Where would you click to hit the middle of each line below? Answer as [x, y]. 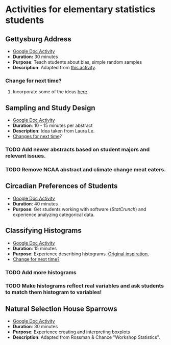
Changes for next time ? [37, 137]
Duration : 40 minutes [35, 204]
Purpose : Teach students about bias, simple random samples [77, 62]
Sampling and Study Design [50, 108]
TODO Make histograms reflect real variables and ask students [85, 286]
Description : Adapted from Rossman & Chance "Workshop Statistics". [86, 337]
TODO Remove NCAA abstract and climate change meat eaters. [86, 169]
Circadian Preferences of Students [62, 186]
